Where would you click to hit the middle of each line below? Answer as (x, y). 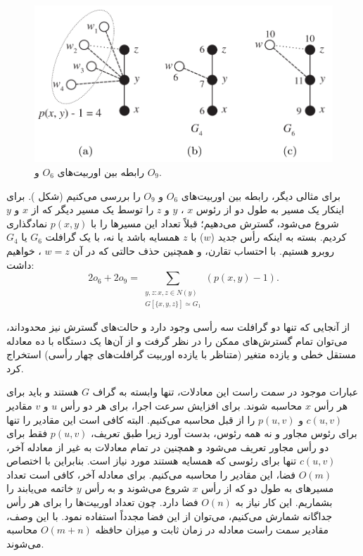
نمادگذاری (27, 223)
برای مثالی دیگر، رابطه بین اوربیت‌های (261, 195)
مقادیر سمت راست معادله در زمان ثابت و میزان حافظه (212, 530)
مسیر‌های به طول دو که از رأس (268, 488)
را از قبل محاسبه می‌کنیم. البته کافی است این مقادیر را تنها (131, 419)
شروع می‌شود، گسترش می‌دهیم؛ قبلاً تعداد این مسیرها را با (215, 223)
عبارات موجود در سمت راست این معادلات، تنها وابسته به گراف (225, 392)
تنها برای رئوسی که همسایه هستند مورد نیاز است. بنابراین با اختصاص (152, 461)
